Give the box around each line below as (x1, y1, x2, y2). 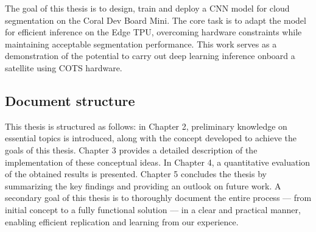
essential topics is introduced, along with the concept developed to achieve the (5, 132, 297, 144)
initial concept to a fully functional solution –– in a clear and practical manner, (5, 203, 301, 216)
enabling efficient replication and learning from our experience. (5, 215, 239, 228)
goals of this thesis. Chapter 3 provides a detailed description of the (5, 143, 258, 156)
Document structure (5, 91, 135, 110)
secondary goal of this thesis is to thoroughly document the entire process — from (5, 191, 312, 204)
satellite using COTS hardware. (5, 61, 122, 74)
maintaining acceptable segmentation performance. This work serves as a (5, 37, 277, 50)
